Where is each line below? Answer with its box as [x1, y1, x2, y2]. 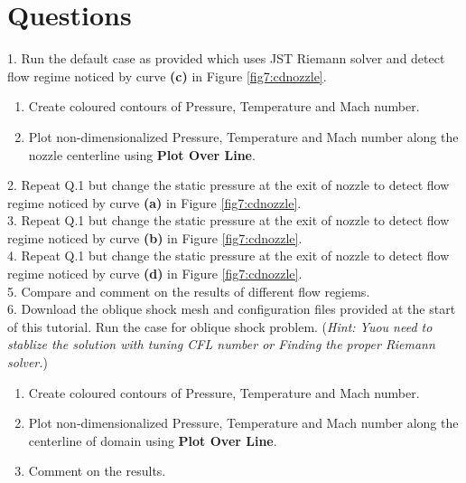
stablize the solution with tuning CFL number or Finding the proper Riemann [7, 335, 435, 354]
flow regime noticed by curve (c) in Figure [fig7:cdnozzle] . [7, 66, 327, 85]
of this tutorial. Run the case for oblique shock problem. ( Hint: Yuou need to [7, 317, 433, 336]
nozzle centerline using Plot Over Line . [28, 145, 256, 164]
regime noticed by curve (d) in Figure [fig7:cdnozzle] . [7, 264, 303, 283]
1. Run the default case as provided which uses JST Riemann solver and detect [7, 49, 445, 68]
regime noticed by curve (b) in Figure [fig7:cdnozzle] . [7, 228, 303, 247]
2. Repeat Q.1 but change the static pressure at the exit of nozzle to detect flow [7, 175, 450, 194]
